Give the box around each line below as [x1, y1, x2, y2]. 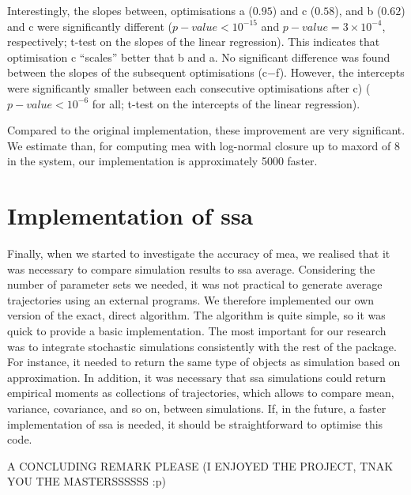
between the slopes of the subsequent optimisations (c [7, 64, 268, 81]
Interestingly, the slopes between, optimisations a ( [7, 2, 253, 18]
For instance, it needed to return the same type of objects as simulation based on [7, 353, 401, 370]
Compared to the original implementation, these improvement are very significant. [7, 122, 405, 138]
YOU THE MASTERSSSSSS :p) [7, 473, 166, 489]
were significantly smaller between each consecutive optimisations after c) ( [7, 79, 371, 96]
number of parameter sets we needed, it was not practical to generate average [7, 276, 383, 293]
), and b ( [334, 2, 382, 18]
